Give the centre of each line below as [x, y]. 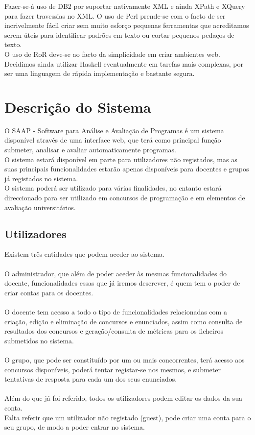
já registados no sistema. [41, 178]
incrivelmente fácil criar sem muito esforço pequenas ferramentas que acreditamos [127, 25]
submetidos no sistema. [39, 340]
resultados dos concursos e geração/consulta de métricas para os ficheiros [114, 331]
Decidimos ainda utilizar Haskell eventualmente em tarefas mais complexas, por [124, 63]
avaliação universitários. [40, 207]
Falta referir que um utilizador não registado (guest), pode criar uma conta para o [128, 417]
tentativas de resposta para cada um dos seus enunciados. [91, 379]
